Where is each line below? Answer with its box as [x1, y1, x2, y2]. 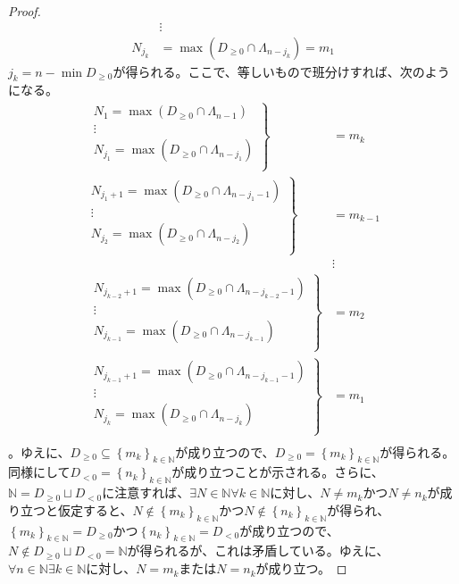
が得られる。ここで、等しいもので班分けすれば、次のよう [113, 62, 450, 80]
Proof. [8, 2, 41, 20]
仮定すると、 [57, 500, 133, 519]
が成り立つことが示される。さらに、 [171, 463, 384, 481]
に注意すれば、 [102, 483, 190, 502]
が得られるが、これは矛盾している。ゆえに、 [127, 541, 389, 560]
